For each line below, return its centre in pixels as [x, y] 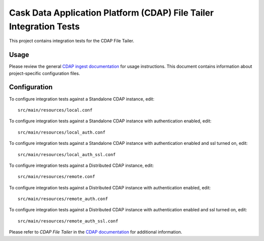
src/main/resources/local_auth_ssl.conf [67, 154]
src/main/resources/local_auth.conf [62, 132]
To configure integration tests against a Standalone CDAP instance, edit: [82, 99]
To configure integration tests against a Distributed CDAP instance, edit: [81, 165]
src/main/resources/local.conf [55, 110]
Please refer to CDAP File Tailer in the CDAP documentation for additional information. [96, 232]
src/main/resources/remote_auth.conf [63, 199]
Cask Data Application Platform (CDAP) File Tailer [111, 13]
